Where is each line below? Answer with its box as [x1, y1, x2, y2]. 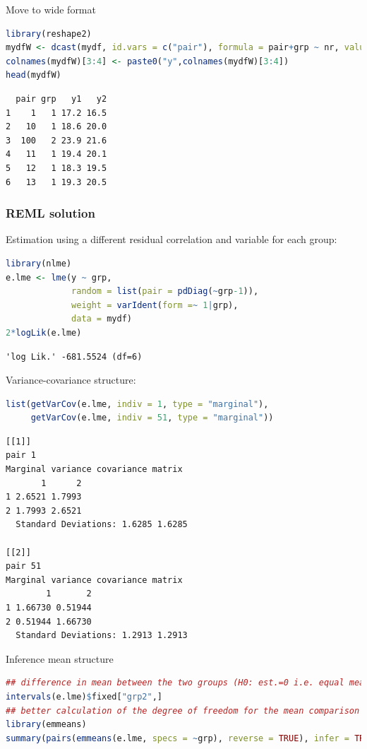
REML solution [6, 204, 95, 222]
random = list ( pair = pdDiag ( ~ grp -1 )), [71, 286, 259, 297]
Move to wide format [6, 2, 96, 16]
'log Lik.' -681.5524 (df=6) [6, 351, 143, 362]
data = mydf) [71, 314, 132, 324]
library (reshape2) [6, 28, 92, 39]
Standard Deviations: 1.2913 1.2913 [16, 630, 188, 641]
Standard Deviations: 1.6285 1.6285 [16, 519, 188, 530]
